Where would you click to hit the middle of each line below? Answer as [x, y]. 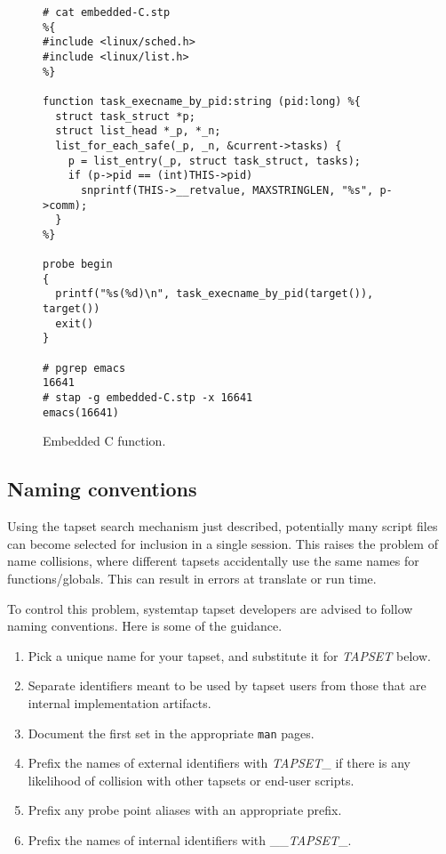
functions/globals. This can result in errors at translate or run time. [192, 578]
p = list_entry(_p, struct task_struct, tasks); [214, 161]
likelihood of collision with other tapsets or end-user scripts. [191, 780]
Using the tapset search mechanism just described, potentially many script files [223, 526]
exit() [75, 323]
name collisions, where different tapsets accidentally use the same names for [213, 561]
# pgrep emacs [84, 368]
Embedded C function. [104, 441]
